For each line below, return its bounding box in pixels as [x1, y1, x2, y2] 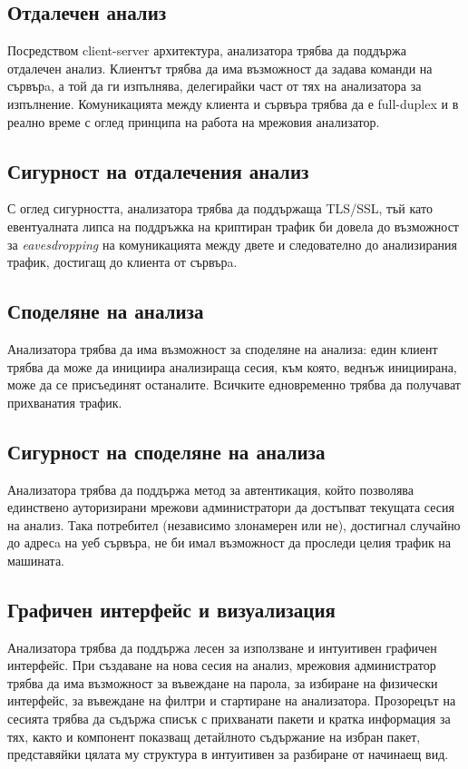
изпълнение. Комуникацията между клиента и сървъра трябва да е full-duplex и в [7, 94, 459, 113]
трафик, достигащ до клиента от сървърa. [7, 252, 238, 271]
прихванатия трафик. [7, 392, 122, 411]
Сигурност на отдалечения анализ [7, 156, 309, 184]
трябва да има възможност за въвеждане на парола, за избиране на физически [7, 673, 438, 692]
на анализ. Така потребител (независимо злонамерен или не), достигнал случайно [7, 515, 461, 534]
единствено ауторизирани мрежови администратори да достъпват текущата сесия [7, 498, 454, 517]
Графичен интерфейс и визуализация [7, 595, 336, 623]
